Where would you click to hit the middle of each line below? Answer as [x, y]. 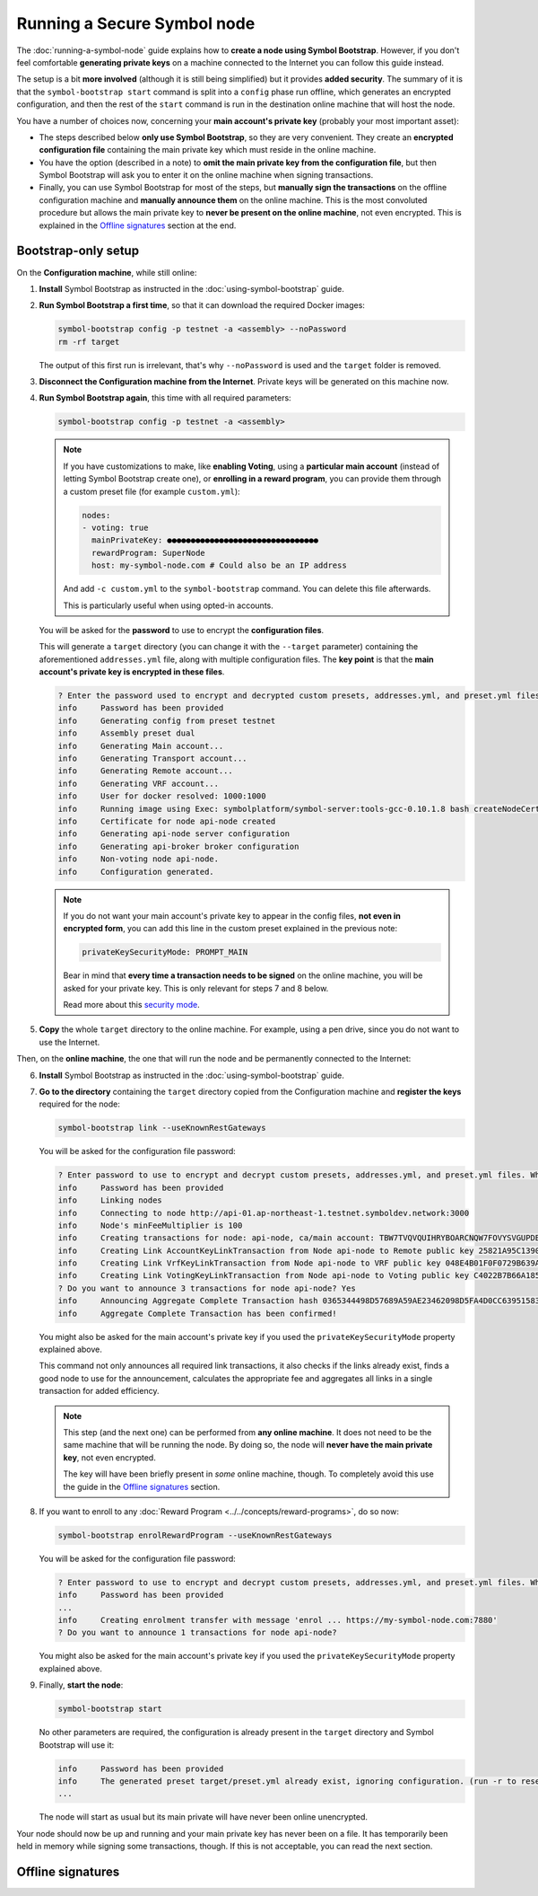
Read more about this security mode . [132, 1005]
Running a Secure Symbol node [136, 23]
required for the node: [79, 1104]
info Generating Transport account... [152, 758]
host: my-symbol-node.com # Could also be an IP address [219, 565]
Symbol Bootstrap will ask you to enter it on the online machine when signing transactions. [206, 175]
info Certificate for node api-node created [167, 821]
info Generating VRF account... [139, 783]
